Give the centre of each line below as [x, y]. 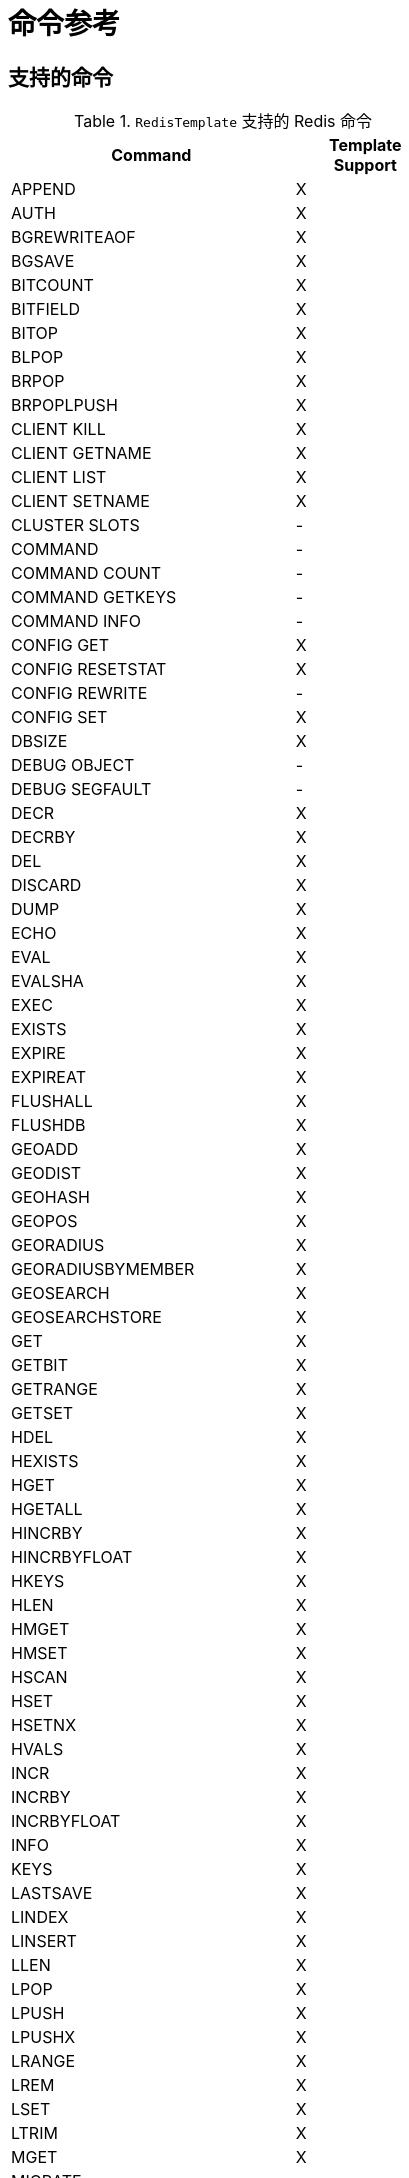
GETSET [42, 1413]
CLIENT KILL [58, 429]
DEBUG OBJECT [73, 765]
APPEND [43, 189]
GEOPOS [44, 1221]
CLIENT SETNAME [80, 501]
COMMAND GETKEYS [94, 597]
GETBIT [39, 1365]
